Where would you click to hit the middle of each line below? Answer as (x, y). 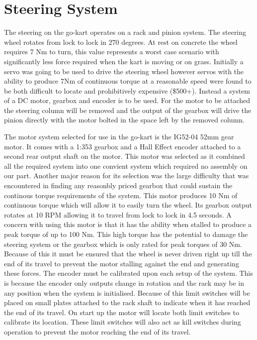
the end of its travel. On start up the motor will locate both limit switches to (122, 312)
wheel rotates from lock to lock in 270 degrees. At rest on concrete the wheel (121, 42)
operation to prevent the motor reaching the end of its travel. (97, 331)
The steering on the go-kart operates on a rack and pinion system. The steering (125, 32)
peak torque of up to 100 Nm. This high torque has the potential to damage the (126, 234)
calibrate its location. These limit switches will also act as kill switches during (123, 322)
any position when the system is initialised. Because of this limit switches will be (127, 292)
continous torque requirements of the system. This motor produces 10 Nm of (121, 195)
